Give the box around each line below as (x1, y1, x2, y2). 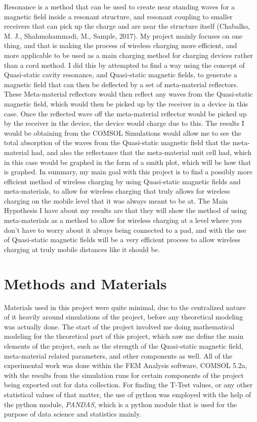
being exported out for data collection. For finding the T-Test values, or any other (4, 379, 253, 390)
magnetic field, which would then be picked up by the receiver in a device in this (4, 98, 248, 108)
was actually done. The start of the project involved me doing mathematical (4, 321, 235, 331)
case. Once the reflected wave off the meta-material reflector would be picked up (4, 108, 247, 118)
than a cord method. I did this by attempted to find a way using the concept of (4, 59, 245, 70)
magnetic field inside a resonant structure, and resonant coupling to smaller (4, 11, 233, 21)
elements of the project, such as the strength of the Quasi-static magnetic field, (4, 340, 244, 351)
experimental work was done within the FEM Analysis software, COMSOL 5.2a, (4, 360, 247, 370)
